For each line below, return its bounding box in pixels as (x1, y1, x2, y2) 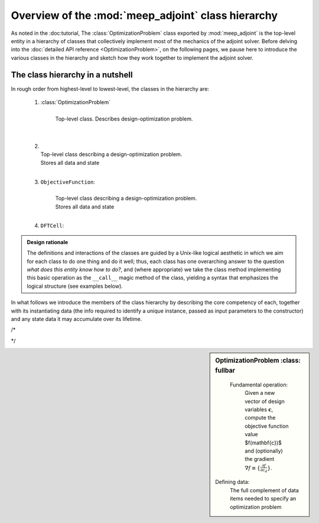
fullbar (215, 366, 236, 375)
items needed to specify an (230, 495, 297, 502)
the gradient (245, 456, 275, 463)
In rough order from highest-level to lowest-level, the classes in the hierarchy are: (11, 85, 210, 92)
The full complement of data (230, 486, 300, 493)
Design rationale (27, 238, 69, 245)
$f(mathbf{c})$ (245, 439, 282, 446)
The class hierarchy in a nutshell (11, 70, 133, 80)
